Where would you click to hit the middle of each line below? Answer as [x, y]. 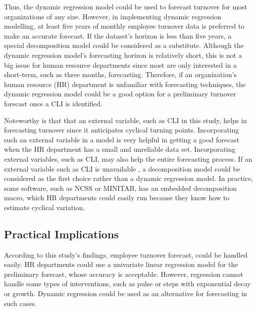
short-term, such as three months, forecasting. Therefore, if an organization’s [121, 74]
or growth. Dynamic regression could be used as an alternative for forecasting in [126, 293]
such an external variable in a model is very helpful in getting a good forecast [122, 139]
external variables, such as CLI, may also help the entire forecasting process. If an [128, 158]
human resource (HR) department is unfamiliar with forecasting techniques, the [125, 84]
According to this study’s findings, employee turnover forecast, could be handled [126, 254]
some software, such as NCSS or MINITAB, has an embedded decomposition [121, 188]
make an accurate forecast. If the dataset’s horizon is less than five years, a [118, 35]
